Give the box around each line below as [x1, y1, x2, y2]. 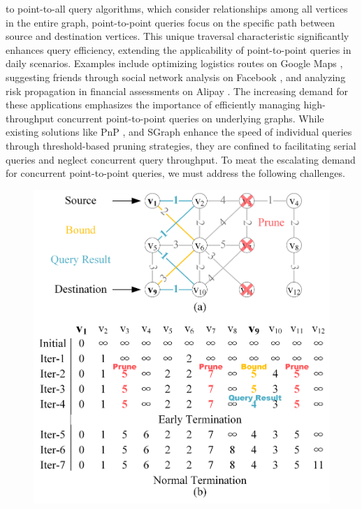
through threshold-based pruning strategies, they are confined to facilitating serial [6, 138, 356, 152]
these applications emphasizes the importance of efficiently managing [6, 97, 301, 112]
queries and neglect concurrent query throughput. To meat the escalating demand [6, 152, 356, 166]
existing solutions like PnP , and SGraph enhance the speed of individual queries [6, 124, 352, 139]
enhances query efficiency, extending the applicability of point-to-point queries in [6, 42, 352, 57]
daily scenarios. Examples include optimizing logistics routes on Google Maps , [6, 56, 343, 71]
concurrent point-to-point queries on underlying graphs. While [57, 110, 324, 125]
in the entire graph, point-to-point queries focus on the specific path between [6, 15, 335, 29]
